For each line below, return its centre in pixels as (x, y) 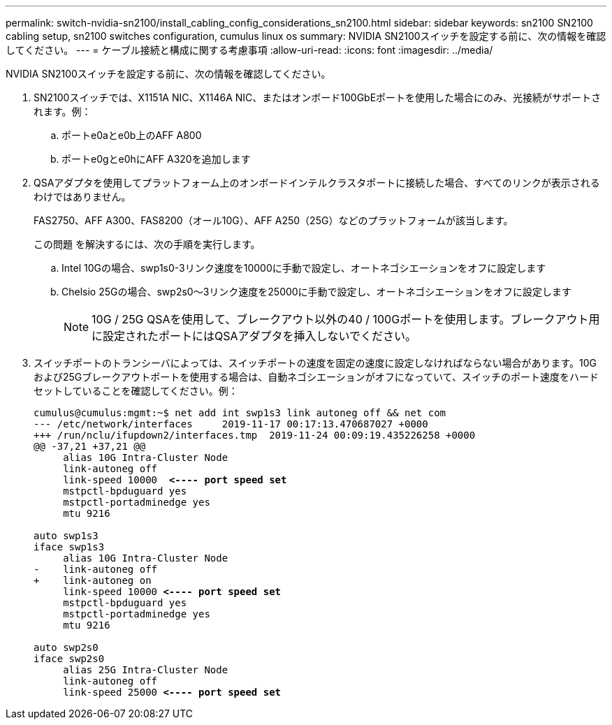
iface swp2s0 (69, 659)
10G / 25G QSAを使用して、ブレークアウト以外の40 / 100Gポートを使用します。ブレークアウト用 (346, 319)
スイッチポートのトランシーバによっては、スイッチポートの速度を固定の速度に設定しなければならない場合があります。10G (315, 363)
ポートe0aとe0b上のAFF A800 (132, 135)
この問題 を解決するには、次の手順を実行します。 (147, 244)
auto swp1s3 (66, 536)
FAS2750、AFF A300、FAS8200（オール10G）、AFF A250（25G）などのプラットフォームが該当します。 (274, 220)
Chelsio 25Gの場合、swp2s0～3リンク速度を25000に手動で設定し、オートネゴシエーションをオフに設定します (317, 292)
